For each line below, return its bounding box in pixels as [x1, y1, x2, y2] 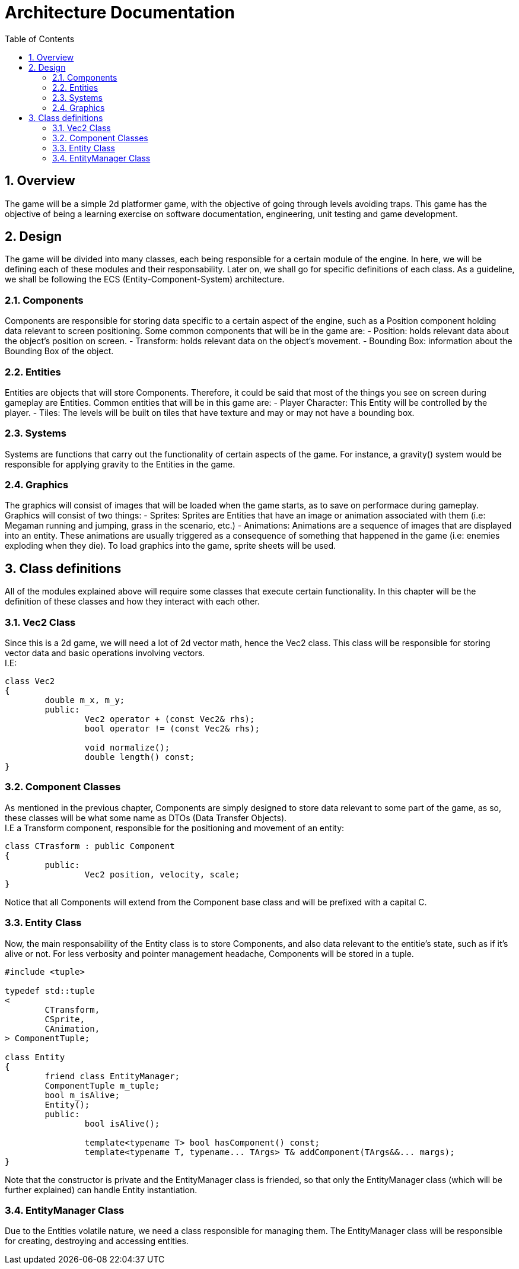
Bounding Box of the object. [5, 346, 114, 357]
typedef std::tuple [5, 985, 95, 996]
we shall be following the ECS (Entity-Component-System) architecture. [5, 274, 285, 285]
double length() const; [84, 752, 195, 762]
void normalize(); [84, 743, 170, 753]
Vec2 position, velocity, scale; [84, 869, 240, 879]
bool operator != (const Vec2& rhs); [84, 724, 260, 734]
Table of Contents [5, 33, 75, 44]
